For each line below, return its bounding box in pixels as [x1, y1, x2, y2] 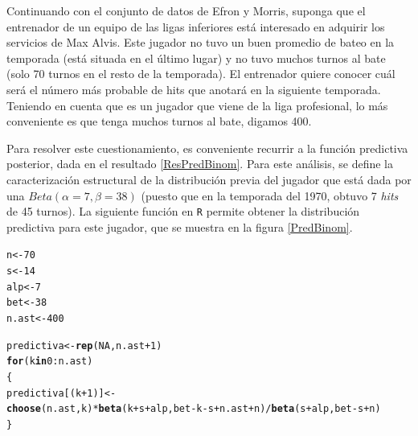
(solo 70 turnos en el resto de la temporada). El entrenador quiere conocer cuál [6, 65, 395, 82]
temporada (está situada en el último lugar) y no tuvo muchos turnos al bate [6, 49, 386, 66]
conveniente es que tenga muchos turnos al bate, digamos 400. [6, 113, 312, 130]
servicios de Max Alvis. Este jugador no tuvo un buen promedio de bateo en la [6, 34, 395, 51]
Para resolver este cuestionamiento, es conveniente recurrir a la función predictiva [6, 139, 408, 156]
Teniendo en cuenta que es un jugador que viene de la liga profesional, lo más [6, 97, 388, 113]
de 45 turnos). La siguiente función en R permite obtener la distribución [6, 203, 360, 220]
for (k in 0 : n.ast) [6, 356, 93, 368]
